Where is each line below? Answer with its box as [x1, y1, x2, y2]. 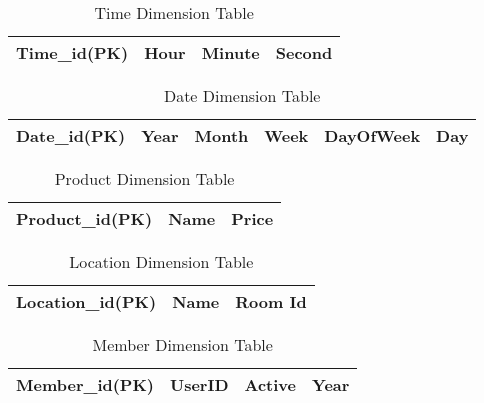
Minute [201, 41, 260, 64]
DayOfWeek [324, 124, 421, 147]
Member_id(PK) [16, 373, 155, 396]
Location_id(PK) [16, 290, 157, 313]
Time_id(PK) [16, 41, 129, 64]
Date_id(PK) [16, 124, 126, 147]
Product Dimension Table [54, 167, 235, 190]
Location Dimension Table [69, 250, 254, 273]
